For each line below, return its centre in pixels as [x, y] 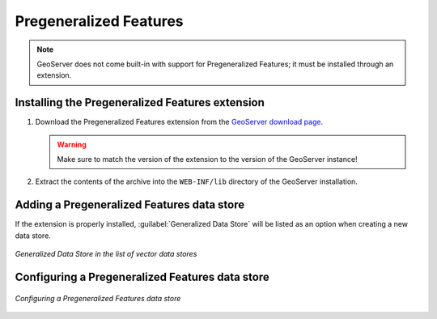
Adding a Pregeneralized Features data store [130, 205]
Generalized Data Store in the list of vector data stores [106, 254]
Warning [72, 144]
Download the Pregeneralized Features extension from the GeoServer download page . [179, 122]
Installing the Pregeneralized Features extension [140, 102]
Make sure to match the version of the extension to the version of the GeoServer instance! [207, 159]
